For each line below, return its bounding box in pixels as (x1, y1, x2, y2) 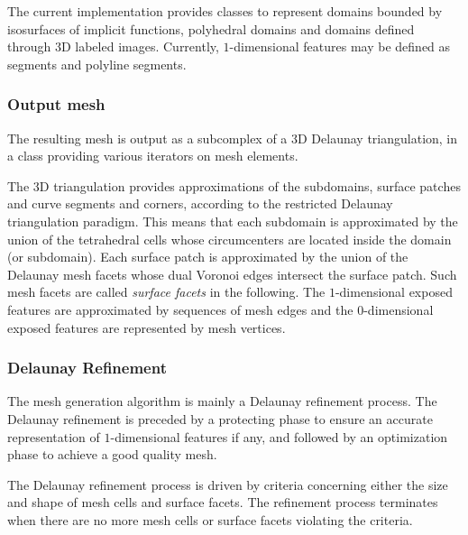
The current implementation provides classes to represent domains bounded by (7, 2, 443, 20)
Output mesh (7, 93, 106, 115)
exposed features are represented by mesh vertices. (7, 318, 286, 337)
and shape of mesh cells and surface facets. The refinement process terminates (7, 493, 438, 512)
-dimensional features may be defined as (229, 37, 451, 56)
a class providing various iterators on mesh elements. (7, 146, 298, 165)
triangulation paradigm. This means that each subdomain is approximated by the (7, 211, 458, 230)
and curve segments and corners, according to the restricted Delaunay (7, 194, 393, 213)
